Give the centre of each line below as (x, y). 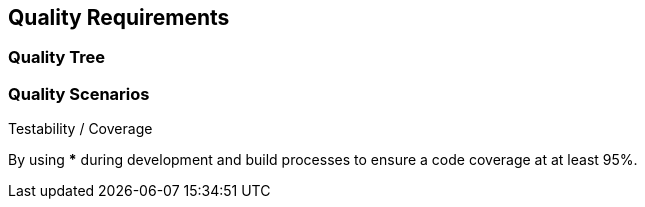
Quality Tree (57, 57)
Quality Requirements (119, 17)
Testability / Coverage (80, 129)
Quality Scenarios (79, 93)
